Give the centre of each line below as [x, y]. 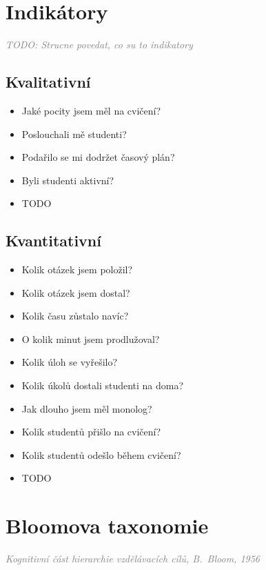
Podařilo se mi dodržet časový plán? [98, 157]
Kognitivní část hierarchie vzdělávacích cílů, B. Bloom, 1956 [133, 559]
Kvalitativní [48, 82]
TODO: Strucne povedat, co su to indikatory [99, 45]
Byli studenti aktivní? [68, 180]
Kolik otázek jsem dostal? [76, 292]
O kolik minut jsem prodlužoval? [91, 338]
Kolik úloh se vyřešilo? [70, 362]
